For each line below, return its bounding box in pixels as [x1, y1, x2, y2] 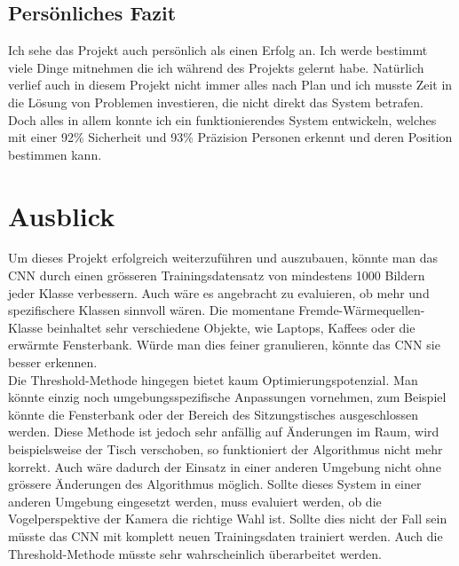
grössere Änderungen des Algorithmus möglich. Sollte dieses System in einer [8, 475, 422, 493]
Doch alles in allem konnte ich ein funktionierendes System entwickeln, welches [8, 110, 437, 129]
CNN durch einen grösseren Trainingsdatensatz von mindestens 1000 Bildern [8, 266, 425, 285]
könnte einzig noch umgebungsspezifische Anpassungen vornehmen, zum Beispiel [8, 388, 447, 406]
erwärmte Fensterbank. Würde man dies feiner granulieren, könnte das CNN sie [8, 335, 440, 354]
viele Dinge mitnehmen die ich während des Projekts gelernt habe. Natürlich [8, 58, 424, 76]
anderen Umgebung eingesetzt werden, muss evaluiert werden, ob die [8, 491, 382, 510]
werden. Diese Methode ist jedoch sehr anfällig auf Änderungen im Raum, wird [8, 422, 439, 441]
